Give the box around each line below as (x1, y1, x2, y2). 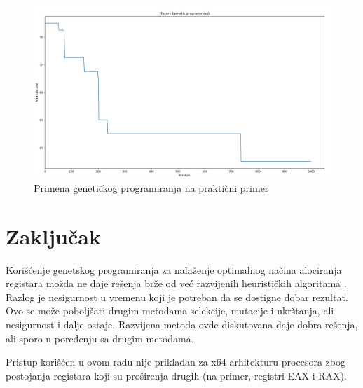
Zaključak (6, 221, 101, 250)
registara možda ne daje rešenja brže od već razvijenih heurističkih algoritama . (6, 276, 347, 291)
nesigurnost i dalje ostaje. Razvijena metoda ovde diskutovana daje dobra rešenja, (6, 317, 358, 332)
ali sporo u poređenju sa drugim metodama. (6, 331, 194, 345)
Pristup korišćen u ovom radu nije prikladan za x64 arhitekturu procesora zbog (6, 354, 345, 369)
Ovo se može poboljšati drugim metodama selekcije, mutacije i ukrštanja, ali (6, 303, 334, 318)
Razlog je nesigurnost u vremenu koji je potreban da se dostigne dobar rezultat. (6, 289, 348, 304)
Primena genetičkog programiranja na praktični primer (34, 180, 269, 195)
